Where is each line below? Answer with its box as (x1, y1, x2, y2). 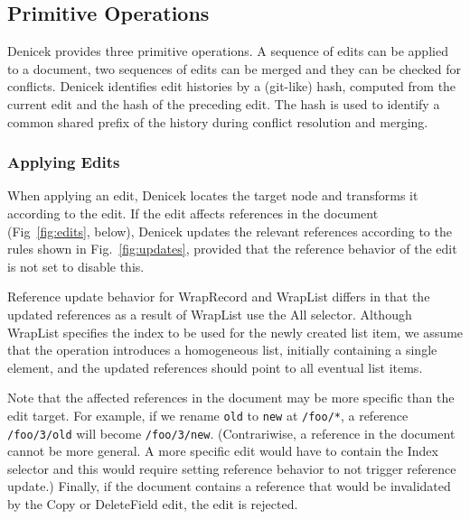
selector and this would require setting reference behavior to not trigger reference (7, 459, 456, 477)
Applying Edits (7, 151, 120, 173)
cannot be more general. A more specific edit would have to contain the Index (7, 441, 438, 460)
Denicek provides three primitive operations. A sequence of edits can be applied (7, 42, 448, 60)
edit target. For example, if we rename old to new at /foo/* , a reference (7, 405, 409, 424)
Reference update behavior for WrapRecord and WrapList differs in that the (7, 287, 430, 306)
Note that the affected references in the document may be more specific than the (7, 388, 455, 407)
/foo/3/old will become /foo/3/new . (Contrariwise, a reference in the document (7, 423, 456, 442)
